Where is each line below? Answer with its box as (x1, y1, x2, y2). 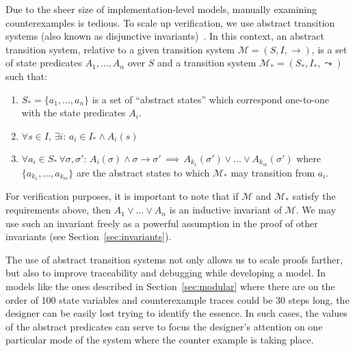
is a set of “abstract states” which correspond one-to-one (92, 92, 330, 106)
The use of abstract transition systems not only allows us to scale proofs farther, (5, 252, 343, 266)
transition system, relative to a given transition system (5, 42, 235, 56)
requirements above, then (5, 203, 111, 217)
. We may (295, 203, 337, 217)
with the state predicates (21, 105, 126, 120)
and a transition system (157, 55, 257, 70)
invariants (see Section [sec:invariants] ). (5, 229, 172, 244)
